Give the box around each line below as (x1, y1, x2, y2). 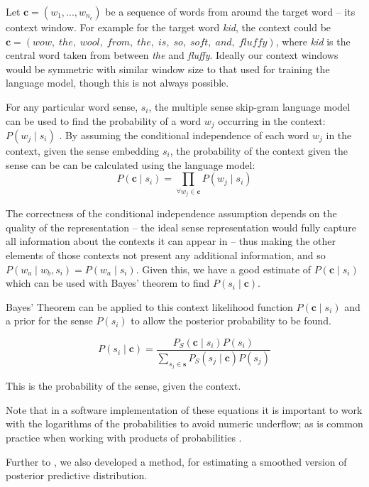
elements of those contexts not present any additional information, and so (6, 247, 326, 262)
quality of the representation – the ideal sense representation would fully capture (6, 219, 357, 234)
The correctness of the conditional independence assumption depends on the (6, 206, 337, 221)
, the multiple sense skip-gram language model (148, 99, 351, 114)
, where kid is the (275, 33, 351, 48)
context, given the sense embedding (6, 143, 160, 158)
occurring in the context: (218, 113, 326, 128)
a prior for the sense (6, 313, 93, 328)
